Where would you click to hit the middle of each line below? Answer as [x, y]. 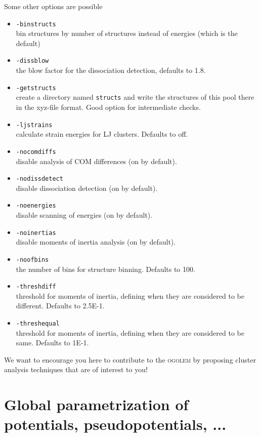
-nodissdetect [39, 179]
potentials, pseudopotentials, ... [115, 424]
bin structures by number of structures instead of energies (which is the [127, 33]
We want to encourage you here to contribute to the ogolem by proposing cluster [130, 359]
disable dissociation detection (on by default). [87, 188]
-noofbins [32, 260]
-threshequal [38, 323]
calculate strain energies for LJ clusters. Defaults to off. [102, 134]
